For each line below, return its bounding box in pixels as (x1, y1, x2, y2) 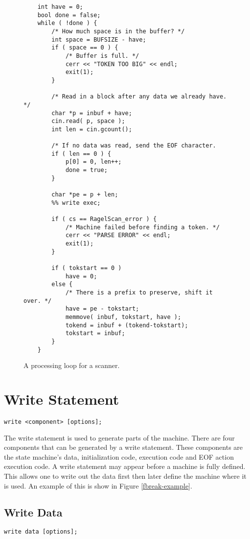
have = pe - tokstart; (65, 305, 139, 313)
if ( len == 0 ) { (51, 150, 111, 157)
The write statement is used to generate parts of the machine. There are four (4, 432, 235, 442)
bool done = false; (37, 11, 101, 19)
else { (51, 281, 73, 288)
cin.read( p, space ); (51, 118, 125, 125)
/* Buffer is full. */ (65, 52, 139, 59)
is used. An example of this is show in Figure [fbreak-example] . (4, 480, 192, 490)
